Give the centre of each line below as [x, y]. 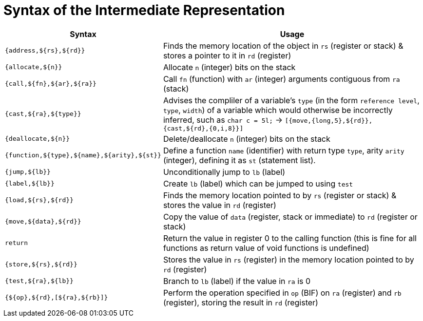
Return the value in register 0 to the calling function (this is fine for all [290, 238]
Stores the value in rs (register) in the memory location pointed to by [288, 259]
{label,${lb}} [30, 184]
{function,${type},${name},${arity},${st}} [83, 155]
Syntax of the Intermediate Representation [144, 10]
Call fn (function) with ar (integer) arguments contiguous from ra [281, 79]
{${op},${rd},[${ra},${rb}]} [57, 298]
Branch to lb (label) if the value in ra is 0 [237, 281]
